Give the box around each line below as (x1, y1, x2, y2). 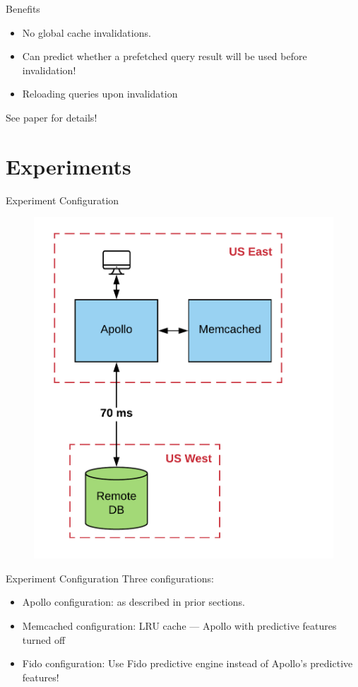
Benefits (6, 1, 40, 16)
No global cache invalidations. (22, 25, 151, 40)
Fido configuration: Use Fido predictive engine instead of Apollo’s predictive (22, 656, 353, 671)
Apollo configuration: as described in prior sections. (22, 594, 245, 609)
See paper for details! (6, 110, 97, 124)
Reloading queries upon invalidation (22, 86, 178, 101)
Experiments (6, 151, 131, 180)
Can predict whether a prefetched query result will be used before (22, 49, 307, 64)
